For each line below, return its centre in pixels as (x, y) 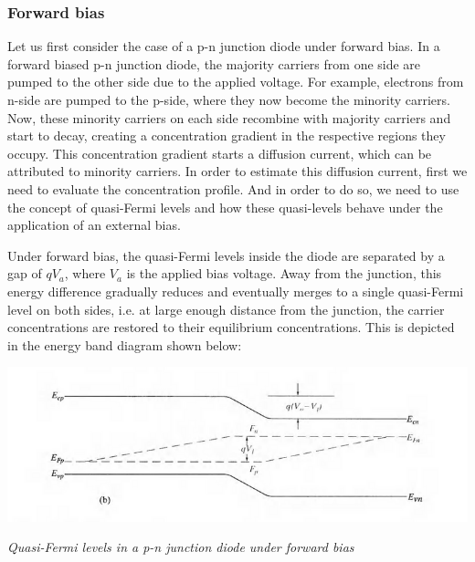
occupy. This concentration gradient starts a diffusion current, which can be (220, 153)
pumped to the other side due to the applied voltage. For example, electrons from (236, 82)
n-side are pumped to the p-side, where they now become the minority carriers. (229, 99)
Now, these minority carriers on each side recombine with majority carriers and (229, 117)
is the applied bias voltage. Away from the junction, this (284, 273)
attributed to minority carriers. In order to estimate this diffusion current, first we (237, 171)
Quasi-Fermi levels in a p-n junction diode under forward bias (181, 547)
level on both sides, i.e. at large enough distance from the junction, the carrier (226, 309)
